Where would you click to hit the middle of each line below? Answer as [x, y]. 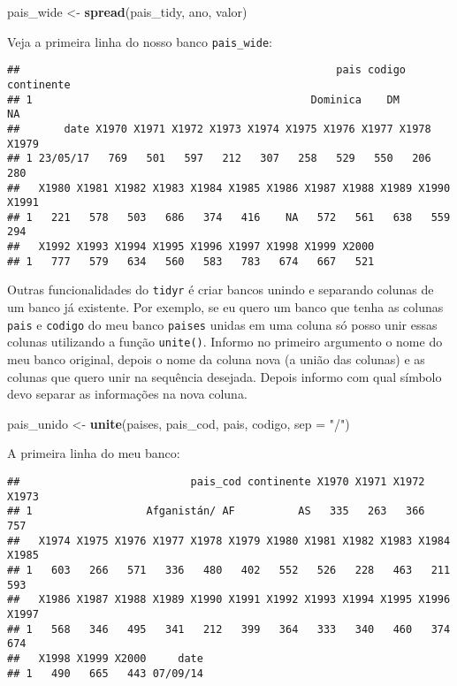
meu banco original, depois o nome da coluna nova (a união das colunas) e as [216, 359]
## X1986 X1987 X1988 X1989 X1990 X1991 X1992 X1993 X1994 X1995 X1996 [229, 600]
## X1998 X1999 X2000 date [105, 658]
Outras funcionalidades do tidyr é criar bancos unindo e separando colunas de [221, 290]
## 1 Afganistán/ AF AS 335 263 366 [216, 511]
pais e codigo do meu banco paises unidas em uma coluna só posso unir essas [222, 324]
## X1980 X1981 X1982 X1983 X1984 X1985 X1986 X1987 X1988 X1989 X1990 [229, 188]
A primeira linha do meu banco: [94, 453]
